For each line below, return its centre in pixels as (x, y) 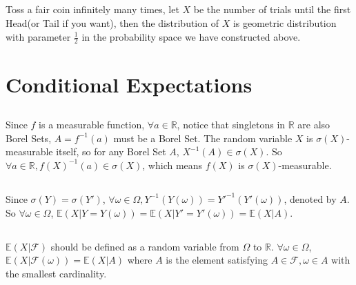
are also (314, 125)
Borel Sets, (29, 138)
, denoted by (310, 198)
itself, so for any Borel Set (111, 151)
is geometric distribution (285, 22)
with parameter (38, 36)
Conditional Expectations (129, 84)
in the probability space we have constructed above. (191, 36)
